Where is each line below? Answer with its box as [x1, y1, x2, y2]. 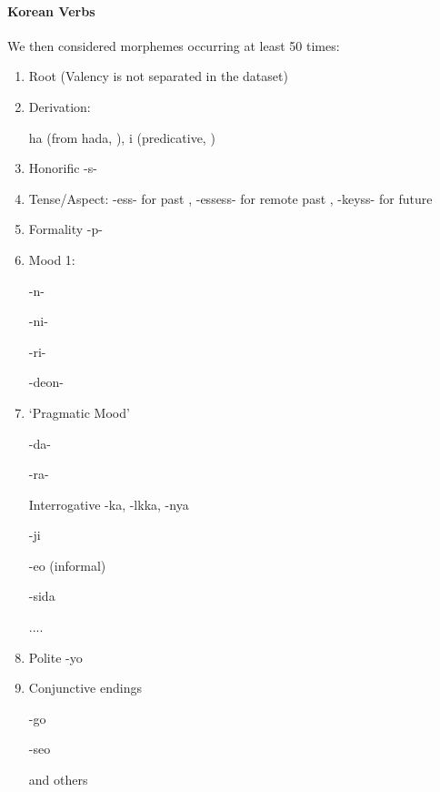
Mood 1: [28, 249, 75, 269]
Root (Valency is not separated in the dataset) [28, 66, 288, 86]
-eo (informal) [28, 555, 106, 574]
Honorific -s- [28, 158, 97, 178]
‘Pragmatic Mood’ [28, 402, 130, 421]
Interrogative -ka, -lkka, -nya [28, 494, 189, 513]
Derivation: [28, 96, 91, 116]
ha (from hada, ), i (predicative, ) [28, 127, 215, 147]
